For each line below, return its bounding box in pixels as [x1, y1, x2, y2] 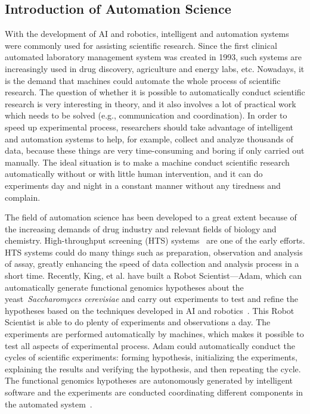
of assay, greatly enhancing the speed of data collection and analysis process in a [5, 257, 299, 270]
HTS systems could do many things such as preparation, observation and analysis [5, 245, 303, 258]
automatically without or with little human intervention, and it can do [5, 167, 263, 180]
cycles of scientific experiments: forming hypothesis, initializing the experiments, [5, 351, 297, 363]
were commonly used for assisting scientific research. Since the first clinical [5, 39, 277, 51]
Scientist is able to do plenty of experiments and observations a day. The [5, 316, 271, 328]
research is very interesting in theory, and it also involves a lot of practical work [5, 97, 296, 110]
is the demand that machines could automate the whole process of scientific [5, 74, 281, 86]
